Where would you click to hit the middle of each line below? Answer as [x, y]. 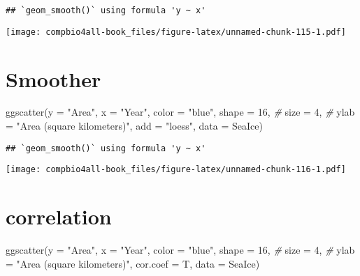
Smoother [53, 78]
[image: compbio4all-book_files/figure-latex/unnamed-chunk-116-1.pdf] [176, 170]
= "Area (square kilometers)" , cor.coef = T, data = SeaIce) [133, 263]
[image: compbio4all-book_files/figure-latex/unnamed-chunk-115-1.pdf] [176, 32]
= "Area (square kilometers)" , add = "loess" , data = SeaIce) [134, 126]
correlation [59, 216]
